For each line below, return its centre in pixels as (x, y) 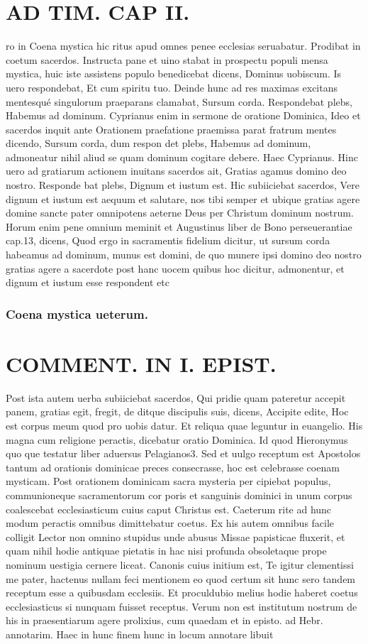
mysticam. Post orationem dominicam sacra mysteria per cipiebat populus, (168, 481)
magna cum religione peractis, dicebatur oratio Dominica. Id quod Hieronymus (177, 439)
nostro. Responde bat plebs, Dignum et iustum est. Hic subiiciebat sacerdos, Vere (183, 185)
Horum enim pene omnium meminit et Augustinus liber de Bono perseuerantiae (179, 226)
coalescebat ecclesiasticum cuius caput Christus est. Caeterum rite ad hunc (169, 509)
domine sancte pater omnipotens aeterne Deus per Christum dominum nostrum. (180, 213)
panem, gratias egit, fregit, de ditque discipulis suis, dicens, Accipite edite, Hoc (177, 411)
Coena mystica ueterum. (77, 313)
